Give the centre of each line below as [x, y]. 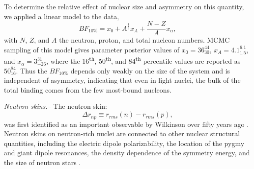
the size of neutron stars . [42, 162]
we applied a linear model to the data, [62, 16]
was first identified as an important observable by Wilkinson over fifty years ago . [127, 124]
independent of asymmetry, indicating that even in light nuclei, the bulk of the [122, 80]
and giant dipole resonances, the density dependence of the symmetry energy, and [127, 153]
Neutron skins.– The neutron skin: [56, 106]
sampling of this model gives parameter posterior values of [92, 49]
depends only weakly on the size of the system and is [150, 70]
